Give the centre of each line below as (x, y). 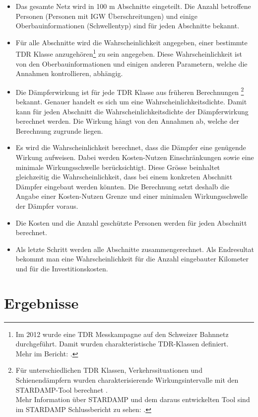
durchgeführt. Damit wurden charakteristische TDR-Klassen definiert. (122, 344)
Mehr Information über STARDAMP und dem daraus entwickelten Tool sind (133, 399)
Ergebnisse (41, 302)
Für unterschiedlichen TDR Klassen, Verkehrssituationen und (109, 370)
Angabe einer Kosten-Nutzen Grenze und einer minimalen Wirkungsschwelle (132, 196)
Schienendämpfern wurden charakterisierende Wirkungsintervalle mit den (127, 380)
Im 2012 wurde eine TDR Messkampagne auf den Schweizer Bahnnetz (122, 334)
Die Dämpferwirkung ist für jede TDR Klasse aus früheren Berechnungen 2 (130, 91)
